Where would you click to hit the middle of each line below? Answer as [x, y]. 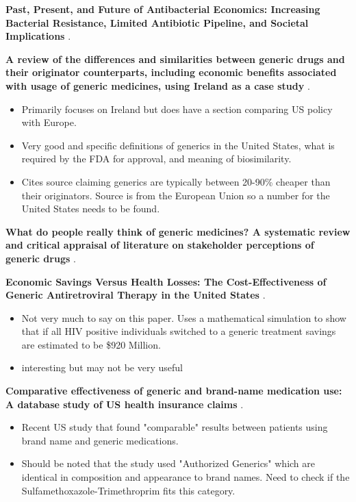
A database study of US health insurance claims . [125, 404]
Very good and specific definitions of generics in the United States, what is [178, 145]
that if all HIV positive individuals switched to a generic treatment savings [179, 331]
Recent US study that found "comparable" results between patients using [175, 427]
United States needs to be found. [91, 209]
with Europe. [49, 122]
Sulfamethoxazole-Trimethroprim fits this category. [128, 490]
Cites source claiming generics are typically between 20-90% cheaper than [176, 181]
